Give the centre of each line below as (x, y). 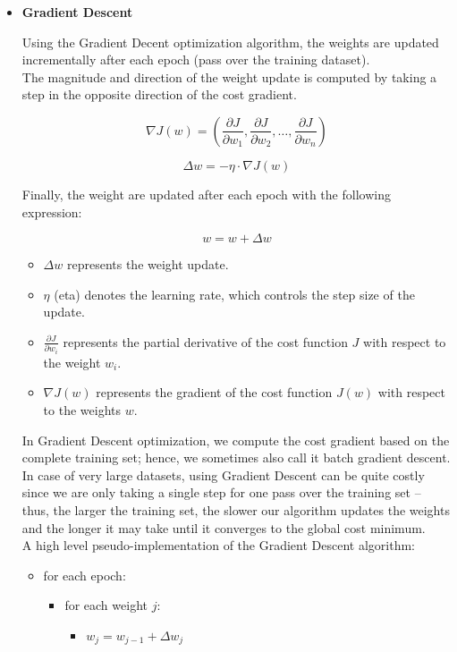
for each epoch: (85, 575)
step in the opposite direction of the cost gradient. (159, 94)
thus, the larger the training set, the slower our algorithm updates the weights (236, 510)
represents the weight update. (148, 264)
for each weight (106, 605)
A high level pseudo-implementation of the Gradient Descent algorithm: (218, 545)
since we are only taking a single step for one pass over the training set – (221, 492)
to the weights (82, 410)
